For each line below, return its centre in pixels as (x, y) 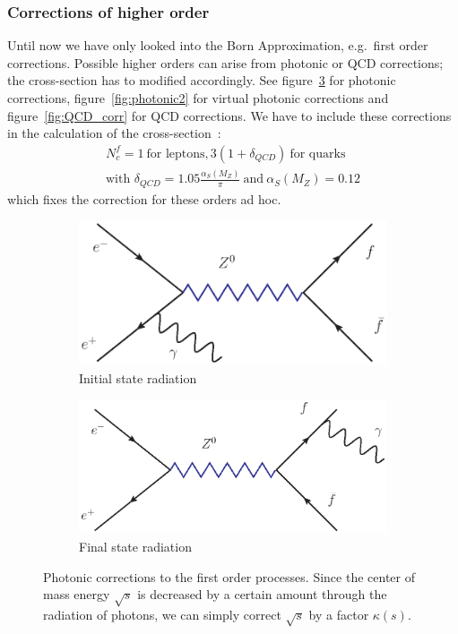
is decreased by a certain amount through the (262, 594)
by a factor (339, 614)
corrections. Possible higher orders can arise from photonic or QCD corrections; (225, 62)
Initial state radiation (138, 377)
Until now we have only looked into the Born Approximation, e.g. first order (218, 45)
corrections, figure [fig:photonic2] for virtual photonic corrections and (198, 98)
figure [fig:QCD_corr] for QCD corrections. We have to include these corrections (229, 115)
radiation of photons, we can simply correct (162, 614)
